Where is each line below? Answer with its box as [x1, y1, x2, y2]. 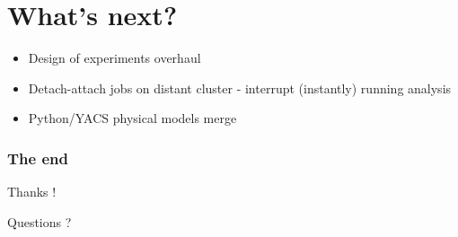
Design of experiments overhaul [28, 48, 201, 67]
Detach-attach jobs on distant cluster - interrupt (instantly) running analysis [28, 78, 452, 97]
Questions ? [7, 212, 72, 231]
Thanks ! [7, 182, 57, 201]
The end [7, 146, 68, 169]
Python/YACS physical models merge [28, 109, 237, 127]
